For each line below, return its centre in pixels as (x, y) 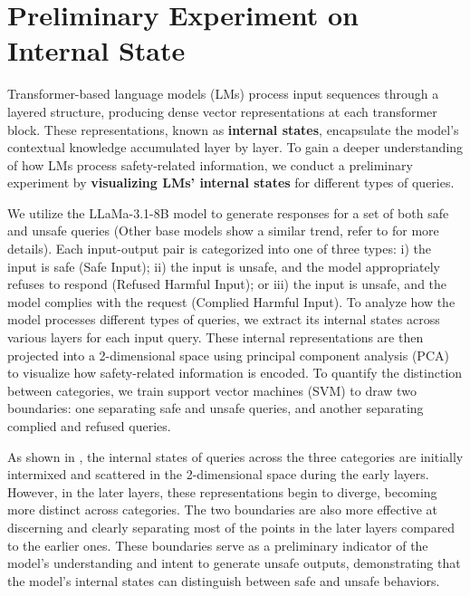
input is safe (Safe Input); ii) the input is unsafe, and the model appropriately (224, 266)
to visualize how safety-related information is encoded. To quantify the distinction (235, 373)
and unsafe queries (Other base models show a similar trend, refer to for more (223, 231)
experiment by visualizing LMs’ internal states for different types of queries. (231, 183)
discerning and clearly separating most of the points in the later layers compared (231, 527)
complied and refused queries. (89, 426)
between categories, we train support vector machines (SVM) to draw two (212, 390)
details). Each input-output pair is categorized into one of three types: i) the (220, 249)
